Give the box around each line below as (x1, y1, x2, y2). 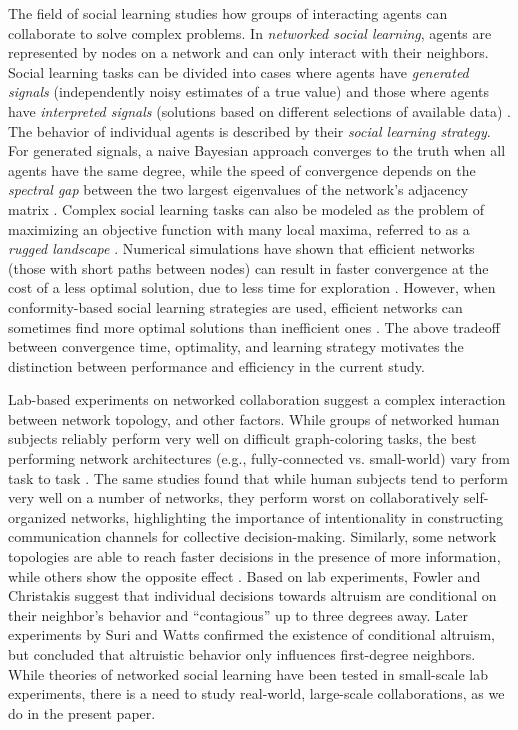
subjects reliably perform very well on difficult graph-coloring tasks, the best (8, 428, 477, 449)
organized (8, 506, 67, 527)
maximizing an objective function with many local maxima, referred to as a (8, 218, 470, 239)
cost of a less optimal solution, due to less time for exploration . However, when (8, 277, 496, 298)
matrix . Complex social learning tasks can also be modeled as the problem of (8, 198, 485, 219)
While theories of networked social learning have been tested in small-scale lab (8, 663, 488, 684)
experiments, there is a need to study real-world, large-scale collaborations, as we (8, 683, 505, 704)
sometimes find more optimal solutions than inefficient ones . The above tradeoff (8, 316, 500, 337)
